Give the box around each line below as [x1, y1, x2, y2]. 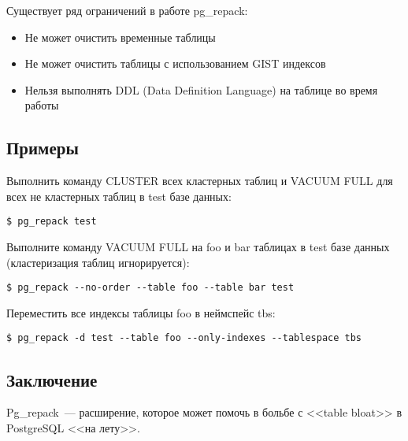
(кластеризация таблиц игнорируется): [6, 254, 190, 270]
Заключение [6, 367, 98, 391]
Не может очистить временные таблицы [24, 28, 216, 45]
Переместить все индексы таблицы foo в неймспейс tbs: [6, 304, 276, 321]
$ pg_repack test [6, 216, 97, 228]
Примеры [6, 135, 79, 160]
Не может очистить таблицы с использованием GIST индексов [24, 55, 326, 72]
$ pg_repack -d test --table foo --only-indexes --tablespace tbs [6, 332, 362, 344]
